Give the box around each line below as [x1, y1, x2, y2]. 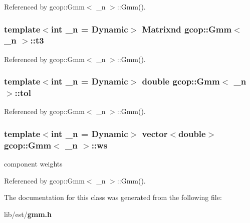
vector [142, 127, 168, 139]
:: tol [15, 86, 31, 99]
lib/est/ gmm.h [4, 208, 52, 219]
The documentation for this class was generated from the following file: [4, 192, 222, 202]
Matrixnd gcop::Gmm [142, 22, 232, 35]
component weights [4, 158, 63, 169]
